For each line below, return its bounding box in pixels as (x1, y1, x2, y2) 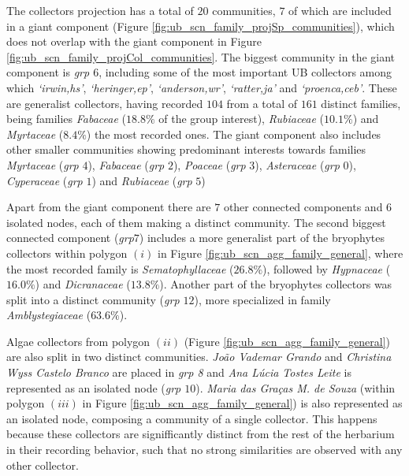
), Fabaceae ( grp (87, 156, 165, 173)
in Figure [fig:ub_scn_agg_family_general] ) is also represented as (82, 395, 403, 411)
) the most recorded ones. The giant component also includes (86, 125, 381, 142)
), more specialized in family (194, 291, 331, 307)
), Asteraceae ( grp (255, 156, 340, 173)
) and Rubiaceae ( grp (91, 172, 192, 188)
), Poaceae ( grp (173, 156, 246, 173)
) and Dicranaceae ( (35, 276, 131, 292)
